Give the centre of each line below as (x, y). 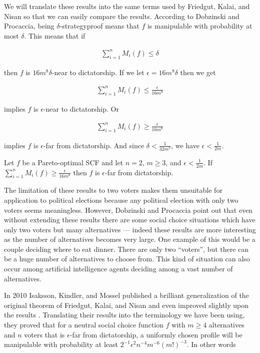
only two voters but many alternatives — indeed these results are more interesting (130, 229)
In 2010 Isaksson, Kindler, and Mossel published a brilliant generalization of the (126, 295)
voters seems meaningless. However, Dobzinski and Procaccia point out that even (128, 210)
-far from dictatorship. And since (94, 145)
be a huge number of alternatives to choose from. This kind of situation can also (127, 259)
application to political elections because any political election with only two (121, 200)
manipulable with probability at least (61, 344)
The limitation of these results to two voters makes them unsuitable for (113, 190)
